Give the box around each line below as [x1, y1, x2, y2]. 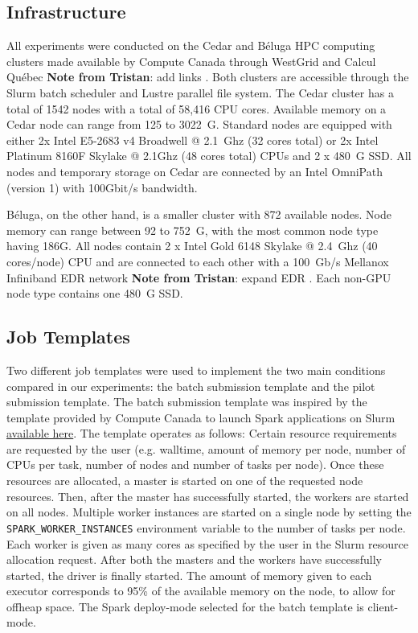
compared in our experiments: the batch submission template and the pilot [6, 377, 375, 394]
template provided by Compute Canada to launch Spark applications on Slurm [6, 409, 395, 425]
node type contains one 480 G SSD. [6, 285, 183, 302]
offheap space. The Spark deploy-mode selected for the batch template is [6, 598, 364, 615]
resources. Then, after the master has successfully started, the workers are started [6, 487, 409, 504]
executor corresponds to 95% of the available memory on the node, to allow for [6, 582, 395, 599]
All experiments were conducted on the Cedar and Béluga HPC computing [6, 37, 375, 54]
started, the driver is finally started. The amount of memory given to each [6, 566, 372, 583]
